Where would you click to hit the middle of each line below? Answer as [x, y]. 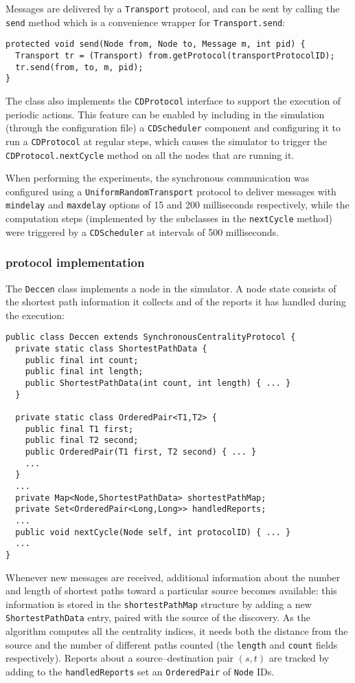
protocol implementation [75, 262]
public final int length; [84, 372]
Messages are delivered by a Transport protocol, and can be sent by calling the [173, 8]
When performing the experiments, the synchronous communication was [158, 178]
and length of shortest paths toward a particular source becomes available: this [171, 590]
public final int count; [82, 360]
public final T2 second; [82, 441]
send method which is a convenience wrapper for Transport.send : [146, 22]
